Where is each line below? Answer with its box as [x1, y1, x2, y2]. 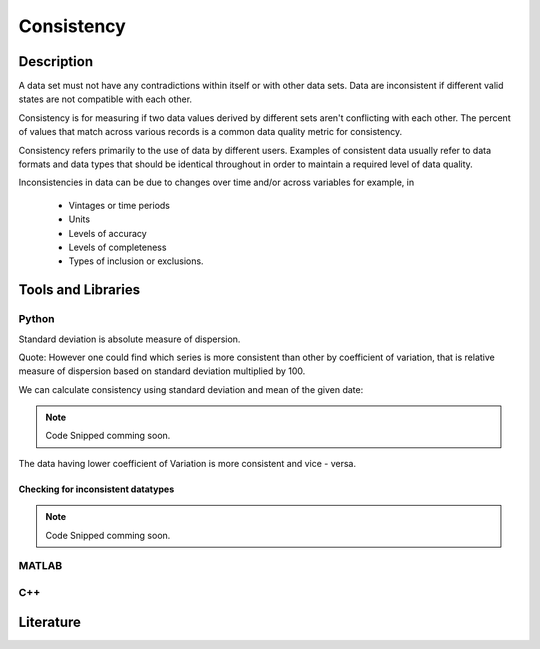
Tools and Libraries [18, 281, 140, 299]
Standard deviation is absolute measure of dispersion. [18, 333, 241, 345]
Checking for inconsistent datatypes [18, 483, 175, 495]
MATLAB [18, 559, 63, 573]
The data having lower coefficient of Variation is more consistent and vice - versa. [18, 457, 357, 469]
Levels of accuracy [68, 227, 147, 239]
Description [18, 53, 94, 70]
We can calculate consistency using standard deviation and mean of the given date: [18, 383, 364, 395]
